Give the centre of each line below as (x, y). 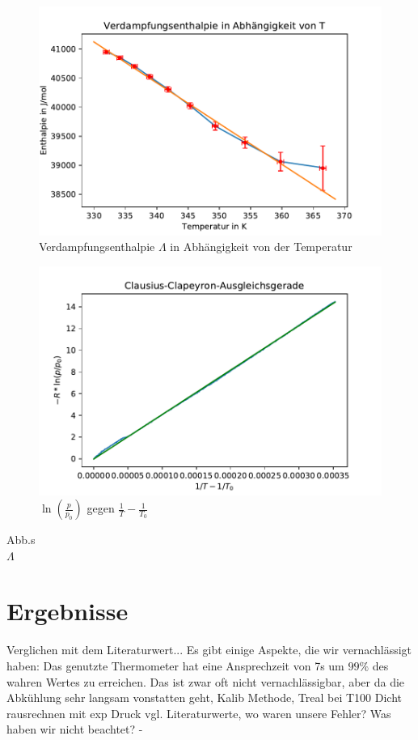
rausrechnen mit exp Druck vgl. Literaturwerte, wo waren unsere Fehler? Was (199, 713)
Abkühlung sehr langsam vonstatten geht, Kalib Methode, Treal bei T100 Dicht (204, 697)
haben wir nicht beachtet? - (75, 729)
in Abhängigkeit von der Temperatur (261, 247)
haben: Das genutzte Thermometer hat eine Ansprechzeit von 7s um (175, 666)
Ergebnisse (68, 611)
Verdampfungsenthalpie (97, 247)
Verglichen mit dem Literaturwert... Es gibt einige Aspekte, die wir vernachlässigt (209, 650)
